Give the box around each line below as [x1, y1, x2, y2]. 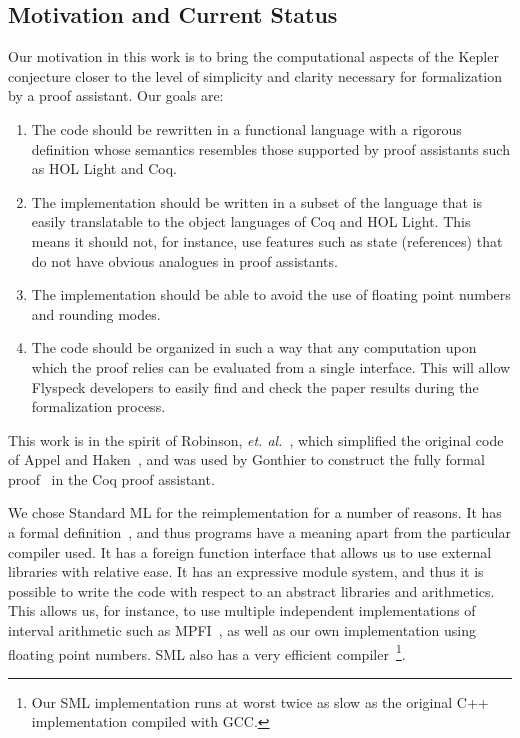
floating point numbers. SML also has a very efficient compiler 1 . [8, 640, 406, 664]
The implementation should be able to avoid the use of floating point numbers [31, 284, 511, 305]
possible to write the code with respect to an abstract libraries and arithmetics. [8, 580, 495, 601]
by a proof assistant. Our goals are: [8, 85, 224, 106]
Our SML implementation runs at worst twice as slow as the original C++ [31, 691, 489, 712]
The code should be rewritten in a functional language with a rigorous [31, 118, 462, 139]
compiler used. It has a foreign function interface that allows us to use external [8, 541, 492, 562]
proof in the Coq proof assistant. [8, 468, 215, 489]
